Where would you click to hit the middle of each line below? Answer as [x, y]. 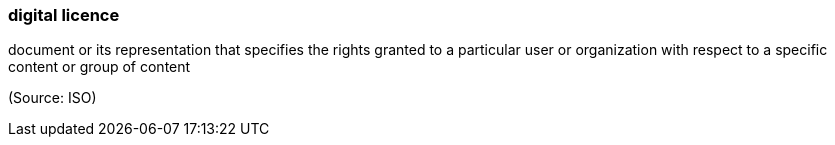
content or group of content [99, 67]
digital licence [64, 15]
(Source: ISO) [52, 98]
